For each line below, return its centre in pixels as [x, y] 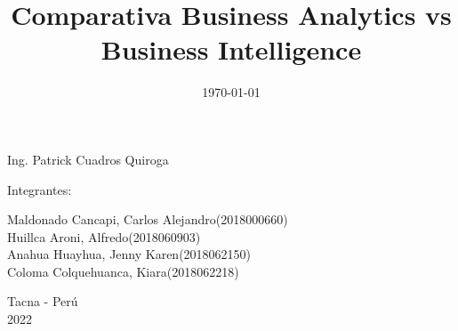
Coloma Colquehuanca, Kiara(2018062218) [123, 271]
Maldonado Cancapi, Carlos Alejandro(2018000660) [148, 219]
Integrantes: [40, 189]
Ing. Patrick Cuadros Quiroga [88, 159]
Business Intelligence [231, 49]
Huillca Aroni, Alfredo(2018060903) [104, 236]
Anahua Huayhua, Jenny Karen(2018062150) [129, 254]
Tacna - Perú [43, 301]
